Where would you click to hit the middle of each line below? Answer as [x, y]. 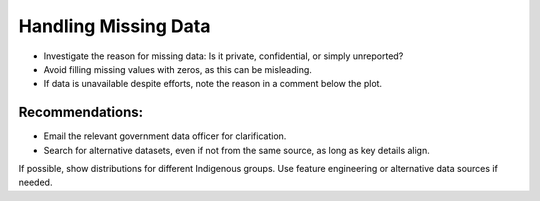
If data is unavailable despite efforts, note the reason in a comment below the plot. [213, 84]
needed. [35, 182]
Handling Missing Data [114, 26]
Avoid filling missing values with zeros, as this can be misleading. [177, 69]
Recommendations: [81, 112]
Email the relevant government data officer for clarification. [165, 136]
